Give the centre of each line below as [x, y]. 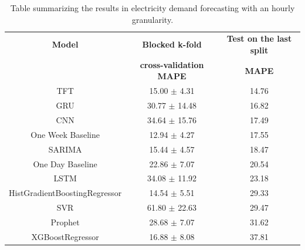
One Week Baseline [65, 134]
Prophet [65, 222]
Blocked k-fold [172, 44]
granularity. [152, 19]
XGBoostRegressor [65, 236]
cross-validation [172, 64]
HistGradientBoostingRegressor [65, 193]
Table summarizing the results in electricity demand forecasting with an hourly [152, 8]
